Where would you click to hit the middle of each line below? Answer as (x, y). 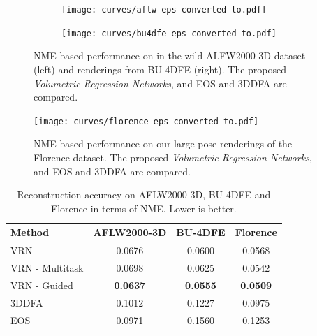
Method (30, 232)
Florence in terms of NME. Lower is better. (144, 208)
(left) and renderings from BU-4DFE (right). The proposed (160, 69)
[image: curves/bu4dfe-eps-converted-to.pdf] (169, 33)
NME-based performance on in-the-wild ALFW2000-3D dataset (170, 56)
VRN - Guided (42, 285)
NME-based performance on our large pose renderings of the (163, 144)
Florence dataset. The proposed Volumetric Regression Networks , (173, 157)
